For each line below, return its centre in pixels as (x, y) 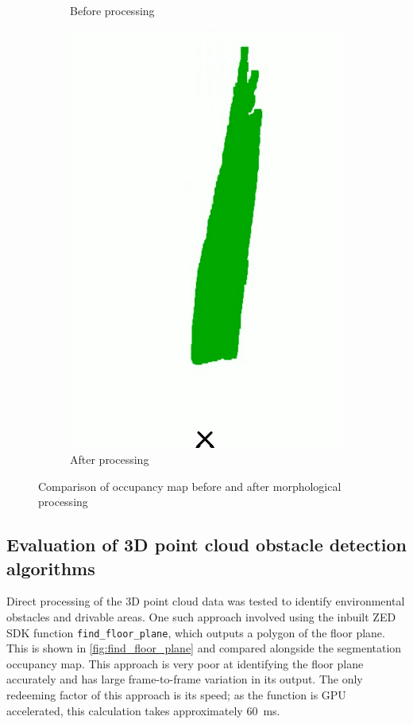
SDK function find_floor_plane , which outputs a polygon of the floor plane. (196, 632)
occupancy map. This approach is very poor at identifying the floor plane (185, 663)
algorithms (51, 568)
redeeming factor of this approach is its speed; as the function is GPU (176, 694)
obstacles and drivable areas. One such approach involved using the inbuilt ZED (201, 616)
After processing (110, 459)
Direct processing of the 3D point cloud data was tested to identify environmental (206, 601)
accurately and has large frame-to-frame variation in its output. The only (185, 679)
